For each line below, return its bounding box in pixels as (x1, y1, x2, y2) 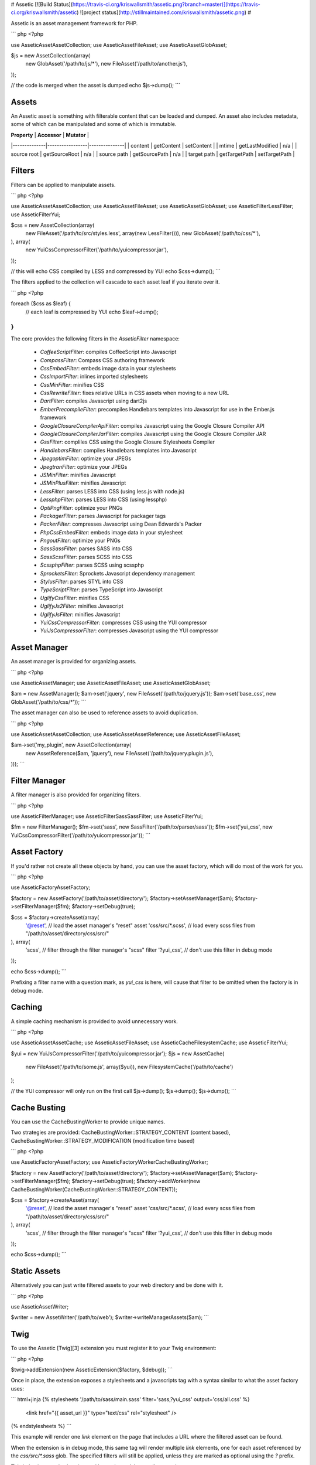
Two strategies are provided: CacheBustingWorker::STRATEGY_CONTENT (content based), (11, 1129, 231, 1136)
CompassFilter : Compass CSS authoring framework (40, 356, 165, 363)
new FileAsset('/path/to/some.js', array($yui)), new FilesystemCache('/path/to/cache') (25, 1064, 233, 1071)
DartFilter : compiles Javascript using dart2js (40, 397, 147, 404)
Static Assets (11, 1266, 61, 1276)
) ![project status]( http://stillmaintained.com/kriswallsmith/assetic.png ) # (77, 9, 252, 16)
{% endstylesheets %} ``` (11, 1423, 72, 1429)
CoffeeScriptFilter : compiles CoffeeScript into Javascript (40, 349, 177, 356)
